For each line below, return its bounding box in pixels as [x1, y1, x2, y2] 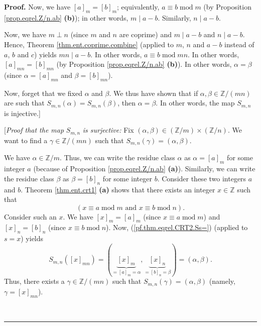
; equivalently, [117, 2, 160, 12]
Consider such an [4, 211, 57, 222]
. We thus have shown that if [109, 87, 198, 98]
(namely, [209, 276, 235, 286]
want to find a [4, 135, 48, 145]
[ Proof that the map [4, 125, 64, 135]
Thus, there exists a [4, 276, 65, 286]
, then [117, 97, 136, 108]
